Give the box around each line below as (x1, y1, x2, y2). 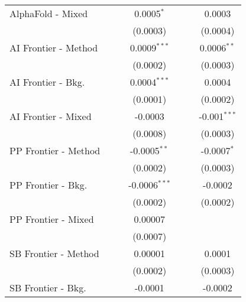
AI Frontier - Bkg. (9, 75, 85, 89)
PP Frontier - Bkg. (9, 178, 88, 191)
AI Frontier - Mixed (9, 109, 92, 123)
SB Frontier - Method (9, 246, 99, 260)
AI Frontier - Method (9, 41, 98, 54)
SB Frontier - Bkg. (9, 281, 86, 294)
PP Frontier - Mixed (9, 212, 94, 226)
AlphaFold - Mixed (9, 7, 88, 20)
